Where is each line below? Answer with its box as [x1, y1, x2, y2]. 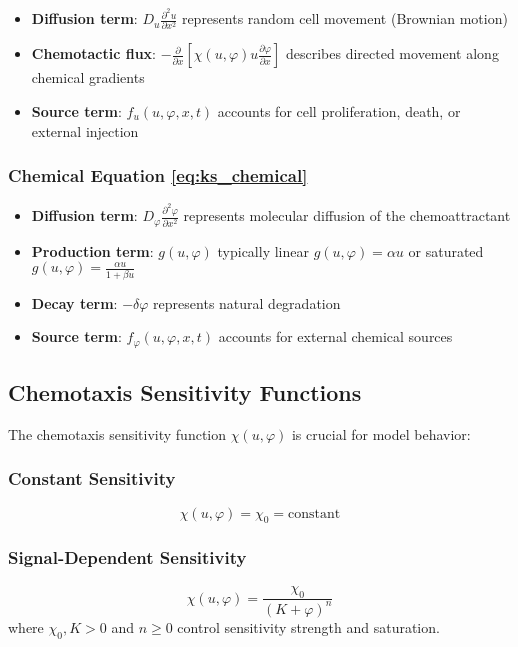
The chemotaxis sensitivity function [8, 423, 227, 444]
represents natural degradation [153, 292, 341, 313]
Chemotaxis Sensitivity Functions [8, 377, 362, 408]
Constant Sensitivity [8, 466, 176, 491]
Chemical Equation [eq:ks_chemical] [8, 163, 308, 188]
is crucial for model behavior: [291, 423, 471, 444]
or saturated [408, 240, 484, 261]
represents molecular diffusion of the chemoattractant [183, 205, 511, 226]
